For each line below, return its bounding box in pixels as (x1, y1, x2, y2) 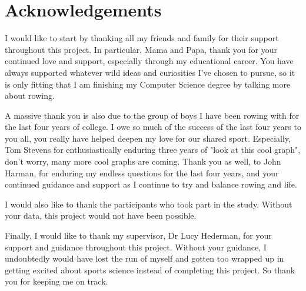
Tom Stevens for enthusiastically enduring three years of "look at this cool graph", (5, 143, 301, 156)
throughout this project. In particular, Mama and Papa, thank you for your (5, 43, 277, 55)
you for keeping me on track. (5, 275, 108, 287)
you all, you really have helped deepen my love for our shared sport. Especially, (5, 132, 291, 144)
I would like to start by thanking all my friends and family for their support (5, 32, 279, 44)
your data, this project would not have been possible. (5, 209, 197, 222)
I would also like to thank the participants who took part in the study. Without (5, 198, 292, 210)
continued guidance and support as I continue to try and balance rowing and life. (5, 178, 297, 190)
